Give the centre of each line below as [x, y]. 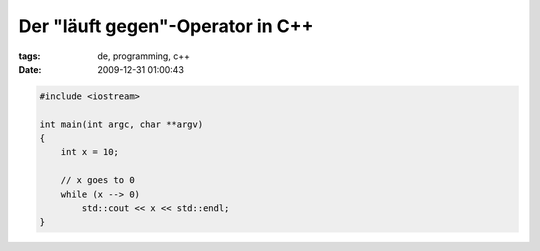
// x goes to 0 [97, 180]
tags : [29, 56]
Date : [30, 69]
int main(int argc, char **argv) [121, 124]
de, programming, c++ [143, 56]
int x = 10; [90, 152]
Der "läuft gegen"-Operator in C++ [166, 26]
